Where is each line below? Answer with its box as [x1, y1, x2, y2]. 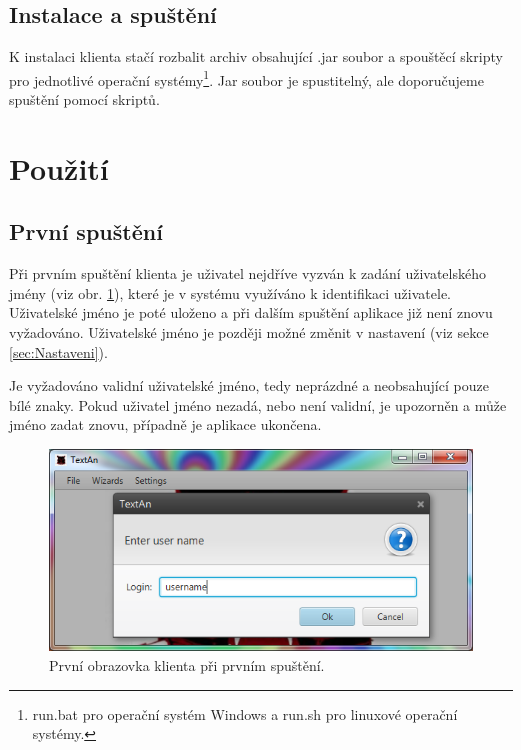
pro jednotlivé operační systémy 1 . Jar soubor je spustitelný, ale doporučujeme [9, 66, 484, 90]
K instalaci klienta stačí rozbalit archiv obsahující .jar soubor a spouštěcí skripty [9, 46, 503, 67]
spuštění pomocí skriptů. [9, 89, 160, 110]
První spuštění [9, 216, 163, 247]
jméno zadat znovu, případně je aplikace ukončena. [9, 414, 322, 435]
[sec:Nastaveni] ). [9, 341, 108, 362]
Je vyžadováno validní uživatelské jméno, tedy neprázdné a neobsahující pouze [9, 375, 489, 396]
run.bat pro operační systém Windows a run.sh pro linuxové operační [32, 703, 458, 724]
